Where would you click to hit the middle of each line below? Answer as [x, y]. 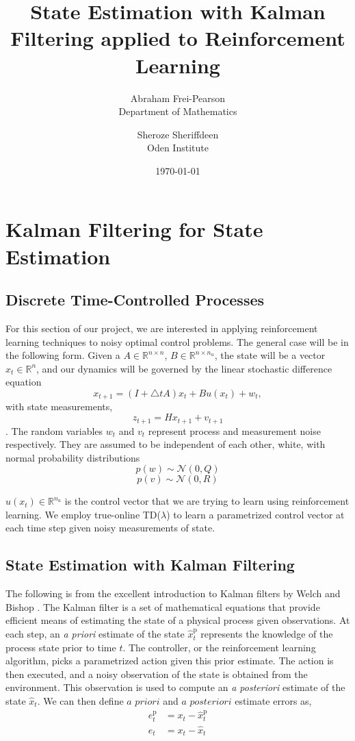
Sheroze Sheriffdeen [178, 134]
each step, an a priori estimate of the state [95, 634]
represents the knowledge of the [267, 634]
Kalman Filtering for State [134, 229]
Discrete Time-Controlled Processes [135, 300]
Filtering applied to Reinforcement [178, 38]
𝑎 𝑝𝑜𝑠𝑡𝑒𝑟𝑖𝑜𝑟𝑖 [207, 702]
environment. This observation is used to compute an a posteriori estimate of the [175, 687]
